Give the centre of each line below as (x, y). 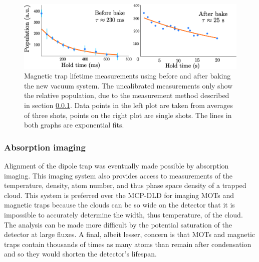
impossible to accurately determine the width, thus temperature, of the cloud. (123, 214)
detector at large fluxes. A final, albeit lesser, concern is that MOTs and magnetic (130, 234)
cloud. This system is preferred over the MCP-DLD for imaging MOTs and (119, 195)
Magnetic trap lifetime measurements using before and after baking (127, 76)
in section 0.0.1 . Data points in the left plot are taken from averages (128, 105)
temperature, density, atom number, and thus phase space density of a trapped (125, 185)
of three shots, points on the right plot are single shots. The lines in (128, 115)
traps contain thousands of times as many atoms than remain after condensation (128, 244)
